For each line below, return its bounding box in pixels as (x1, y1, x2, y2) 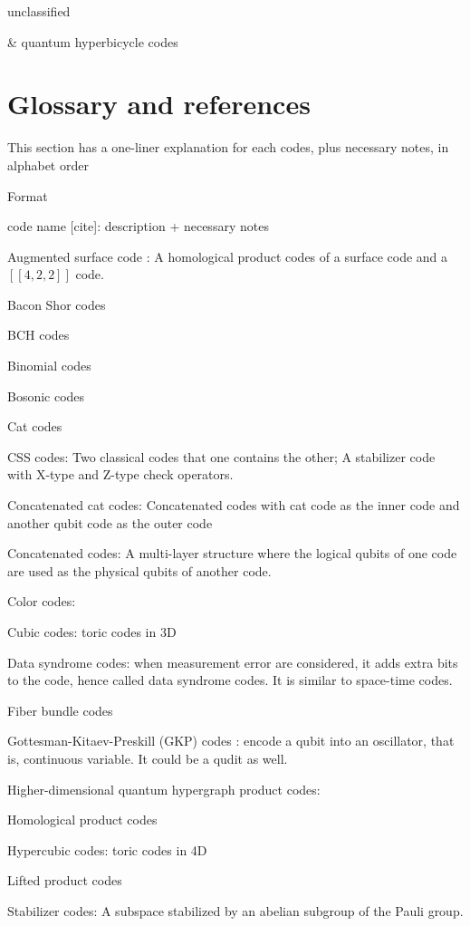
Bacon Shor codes (7, 294, 106, 313)
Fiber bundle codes (7, 700, 113, 719)
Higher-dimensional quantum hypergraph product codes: (7, 779, 321, 798)
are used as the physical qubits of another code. (7, 561, 272, 580)
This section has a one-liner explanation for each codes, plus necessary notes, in (7, 138, 449, 157)
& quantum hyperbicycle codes (7, 32, 178, 51)
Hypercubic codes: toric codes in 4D (7, 840, 207, 859)
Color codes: (7, 592, 76, 611)
